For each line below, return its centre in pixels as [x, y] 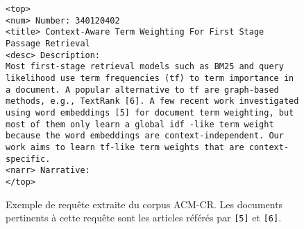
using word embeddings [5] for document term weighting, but [150, 112]
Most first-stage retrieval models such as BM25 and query [145, 67]
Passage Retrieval [48, 43]
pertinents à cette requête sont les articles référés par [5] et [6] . [144, 218]
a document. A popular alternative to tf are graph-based [142, 90]
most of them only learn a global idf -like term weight [140, 124]
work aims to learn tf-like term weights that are [125, 147]
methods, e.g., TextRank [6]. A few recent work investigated [152, 101]
